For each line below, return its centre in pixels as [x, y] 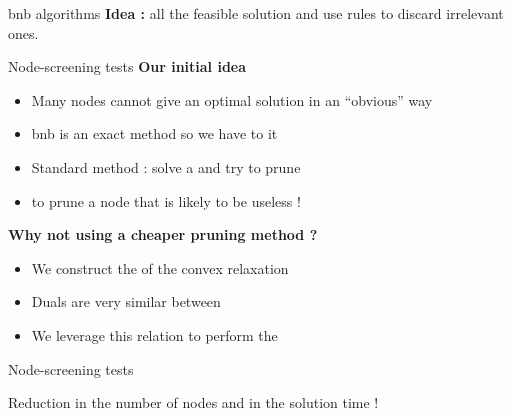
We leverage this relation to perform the [154, 334]
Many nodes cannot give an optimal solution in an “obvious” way [232, 99]
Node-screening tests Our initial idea [127, 66]
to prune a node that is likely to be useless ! [166, 200]
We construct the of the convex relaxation [160, 267]
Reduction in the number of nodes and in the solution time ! [193, 402]
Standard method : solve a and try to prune [166, 166]
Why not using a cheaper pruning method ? [163, 234]
